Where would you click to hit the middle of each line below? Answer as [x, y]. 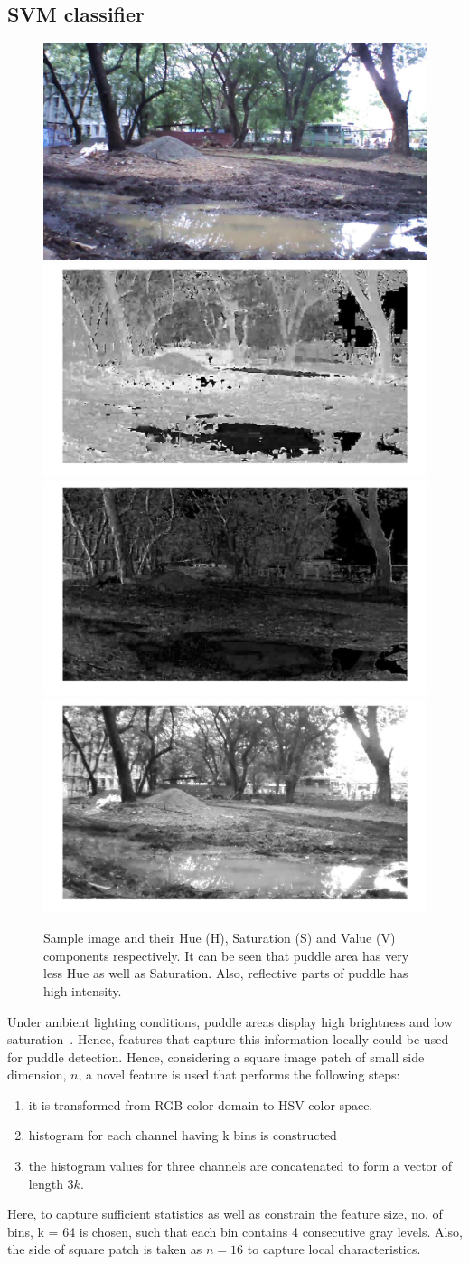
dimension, [37, 1074]
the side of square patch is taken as [105, 1249]
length [46, 1183]
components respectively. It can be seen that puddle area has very [226, 955]
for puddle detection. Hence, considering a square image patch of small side [216, 1056]
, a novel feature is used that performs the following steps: [239, 1074]
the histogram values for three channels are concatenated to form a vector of [240, 1166]
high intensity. [83, 990]
